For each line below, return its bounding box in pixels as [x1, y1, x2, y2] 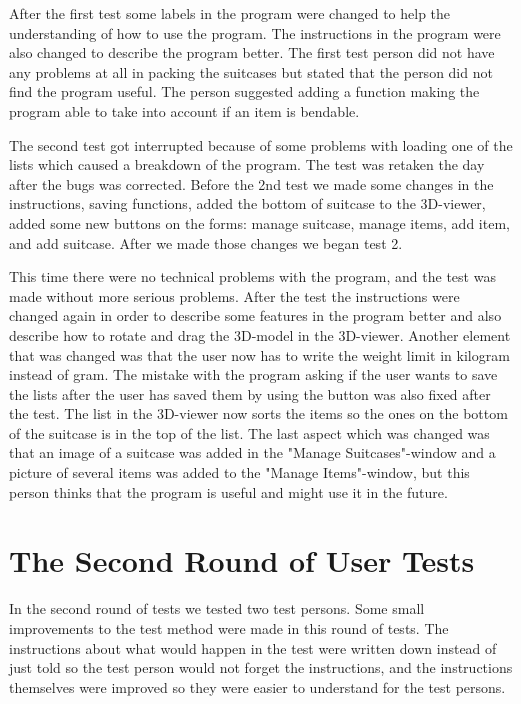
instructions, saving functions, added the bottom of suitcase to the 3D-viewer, [9, 193, 486, 214]
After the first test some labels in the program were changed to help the [9, 3, 451, 23]
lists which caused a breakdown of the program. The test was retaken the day [9, 154, 485, 175]
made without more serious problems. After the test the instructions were [9, 285, 460, 306]
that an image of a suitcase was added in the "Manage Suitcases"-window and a [9, 442, 496, 463]
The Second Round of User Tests [9, 540, 475, 581]
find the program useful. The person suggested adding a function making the [9, 81, 480, 102]
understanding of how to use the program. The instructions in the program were [9, 22, 501, 43]
